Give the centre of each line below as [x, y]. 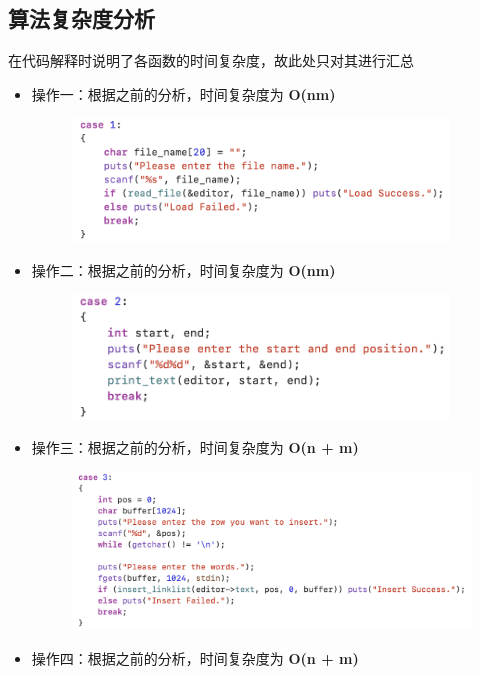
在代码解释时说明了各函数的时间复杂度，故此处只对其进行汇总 [211, 60]
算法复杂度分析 [81, 18]
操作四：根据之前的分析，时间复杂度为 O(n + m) [195, 657]
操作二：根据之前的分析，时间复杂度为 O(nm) [183, 269]
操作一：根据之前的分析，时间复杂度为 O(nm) [183, 93]
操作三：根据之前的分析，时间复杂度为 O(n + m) [195, 447]
